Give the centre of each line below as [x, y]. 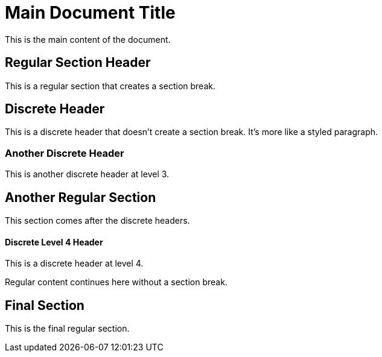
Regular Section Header [78, 63]
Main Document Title [90, 13]
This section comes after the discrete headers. [97, 221]
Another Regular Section [81, 197]
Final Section [45, 305]
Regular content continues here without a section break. [116, 282]
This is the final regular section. [67, 329]
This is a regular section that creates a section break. [110, 86]
